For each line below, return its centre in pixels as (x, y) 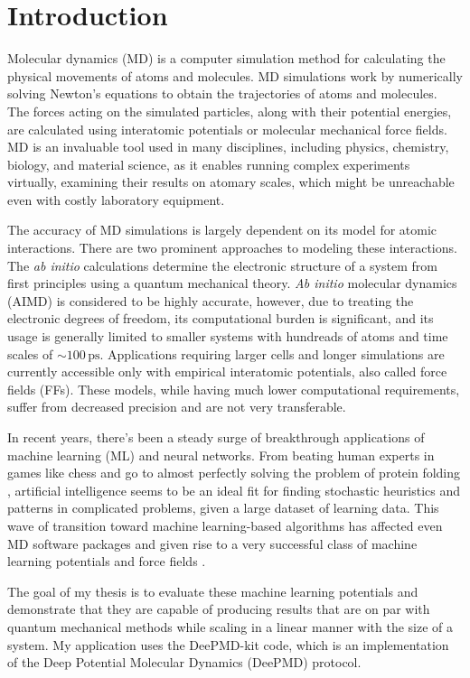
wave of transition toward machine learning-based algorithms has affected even (225, 525)
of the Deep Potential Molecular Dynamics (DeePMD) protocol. (184, 662)
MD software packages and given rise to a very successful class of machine (212, 543)
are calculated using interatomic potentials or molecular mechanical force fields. (227, 129)
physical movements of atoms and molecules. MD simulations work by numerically (235, 75)
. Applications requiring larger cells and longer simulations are (272, 353)
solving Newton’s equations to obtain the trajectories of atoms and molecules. (222, 93)
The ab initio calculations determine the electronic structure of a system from (222, 265)
